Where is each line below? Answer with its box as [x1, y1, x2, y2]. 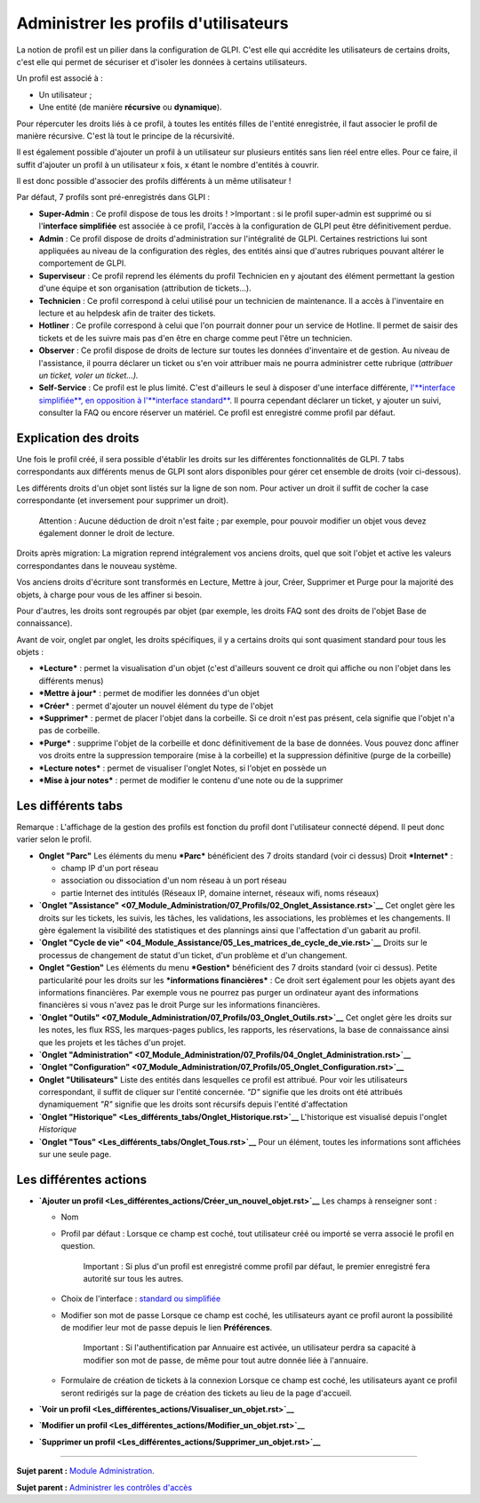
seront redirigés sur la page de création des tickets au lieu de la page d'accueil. [60, 1387, 353, 1398]
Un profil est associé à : [16, 73, 103, 84]
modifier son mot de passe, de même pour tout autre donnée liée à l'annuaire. [83, 1355, 369, 1365]
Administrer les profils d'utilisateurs [16, 13, 289, 33]
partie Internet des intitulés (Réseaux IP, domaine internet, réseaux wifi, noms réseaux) [60, 887, 380, 898]
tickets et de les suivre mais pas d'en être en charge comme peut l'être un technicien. [38, 332, 353, 343]
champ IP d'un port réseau [60, 863, 159, 874]
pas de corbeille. [38, 725, 100, 736]
